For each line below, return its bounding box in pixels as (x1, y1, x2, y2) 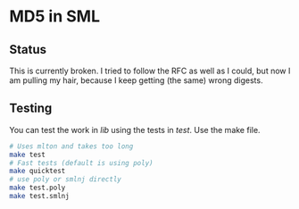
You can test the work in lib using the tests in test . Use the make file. (9, 124, 261, 135)
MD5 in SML (9, 6, 101, 27)
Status (9, 42, 47, 57)
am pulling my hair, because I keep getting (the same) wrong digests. (9, 75, 263, 86)
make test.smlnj (9, 192, 70, 201)
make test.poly (9, 183, 66, 193)
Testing (9, 101, 53, 116)
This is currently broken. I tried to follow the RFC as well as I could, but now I (9, 65, 291, 76)
